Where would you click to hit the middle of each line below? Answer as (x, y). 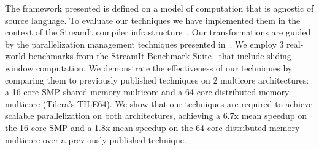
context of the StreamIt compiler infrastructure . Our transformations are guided (158, 32)
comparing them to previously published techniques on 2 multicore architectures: (157, 80)
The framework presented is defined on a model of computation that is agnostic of (159, 8)
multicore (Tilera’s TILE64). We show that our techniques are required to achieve (159, 103)
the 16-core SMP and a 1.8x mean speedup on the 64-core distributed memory (152, 127)
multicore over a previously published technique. (96, 139)
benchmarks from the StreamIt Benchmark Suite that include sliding (160, 56)
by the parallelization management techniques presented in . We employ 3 (144, 44)
